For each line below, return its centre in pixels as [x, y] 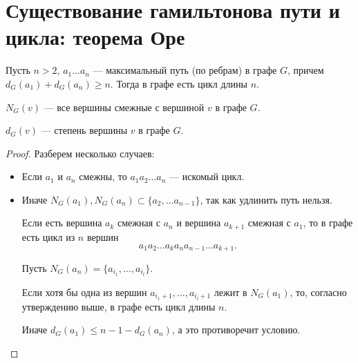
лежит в [230, 292]
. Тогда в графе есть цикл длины [179, 83]
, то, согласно [318, 292]
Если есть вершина [62, 223]
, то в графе [328, 223]
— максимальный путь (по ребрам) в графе [185, 70]
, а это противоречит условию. [236, 330]
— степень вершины [84, 130]
